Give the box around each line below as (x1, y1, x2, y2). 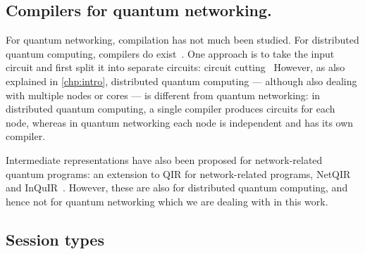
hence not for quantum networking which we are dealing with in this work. (6, 193, 328, 208)
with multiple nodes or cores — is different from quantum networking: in (6, 87, 321, 102)
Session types (6, 228, 104, 250)
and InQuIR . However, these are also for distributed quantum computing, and (6, 180, 348, 195)
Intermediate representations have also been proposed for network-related (6, 152, 323, 167)
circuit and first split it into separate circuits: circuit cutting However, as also (6, 60, 345, 75)
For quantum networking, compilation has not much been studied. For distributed (6, 32, 359, 47)
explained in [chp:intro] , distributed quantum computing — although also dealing (6, 73, 357, 88)
